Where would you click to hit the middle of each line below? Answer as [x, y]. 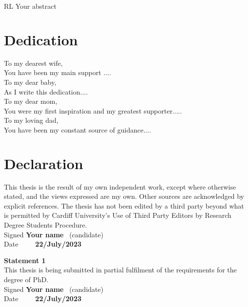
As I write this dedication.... [46, 91]
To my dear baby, [30, 82]
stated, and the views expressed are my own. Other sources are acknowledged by [124, 196]
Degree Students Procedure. [46, 224]
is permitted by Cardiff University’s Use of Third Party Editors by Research [118, 215]
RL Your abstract [30, 6]
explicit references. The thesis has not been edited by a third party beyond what [124, 205]
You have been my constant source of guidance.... [77, 129]
